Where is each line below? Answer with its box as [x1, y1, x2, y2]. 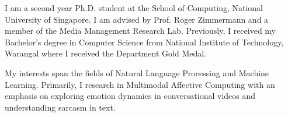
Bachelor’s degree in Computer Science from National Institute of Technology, [5, 36, 284, 48]
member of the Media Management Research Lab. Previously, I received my [5, 24, 276, 37]
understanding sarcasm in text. [5, 101, 116, 113]
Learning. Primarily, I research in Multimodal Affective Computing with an [5, 78, 275, 90]
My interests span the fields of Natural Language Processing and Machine [5, 66, 269, 79]
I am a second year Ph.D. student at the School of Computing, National [5, 2, 263, 13]
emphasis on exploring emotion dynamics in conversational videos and [5, 90, 256, 102]
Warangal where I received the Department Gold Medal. [5, 47, 207, 59]
